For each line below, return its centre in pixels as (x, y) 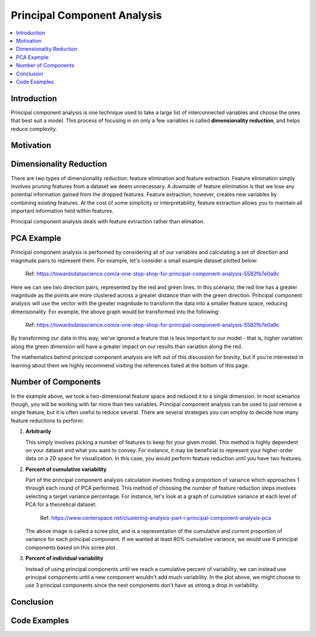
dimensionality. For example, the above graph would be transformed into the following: (115, 311)
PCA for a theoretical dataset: (61, 505)
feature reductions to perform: (47, 421)
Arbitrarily (38, 431)
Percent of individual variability (64, 558)
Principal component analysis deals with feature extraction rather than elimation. (108, 222)
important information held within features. (62, 211)
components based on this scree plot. (71, 548)
